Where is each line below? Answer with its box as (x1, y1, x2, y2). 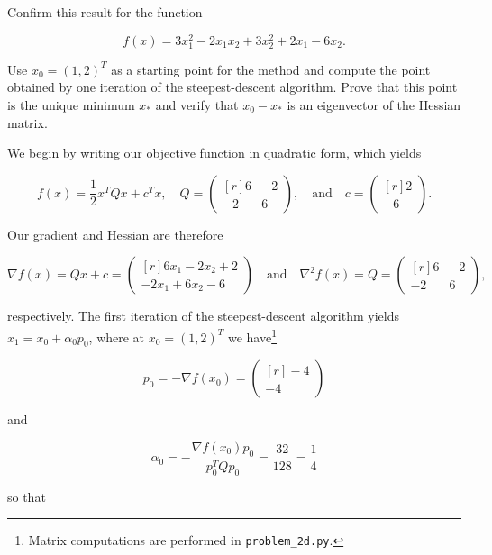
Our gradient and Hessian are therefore (7, 224, 223, 243)
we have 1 (227, 324, 278, 346)
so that (7, 487, 46, 505)
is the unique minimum (7, 96, 135, 114)
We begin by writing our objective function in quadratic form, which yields (7, 143, 422, 162)
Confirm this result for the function (7, 3, 203, 21)
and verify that (155, 96, 239, 114)
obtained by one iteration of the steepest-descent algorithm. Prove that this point (7, 77, 458, 96)
